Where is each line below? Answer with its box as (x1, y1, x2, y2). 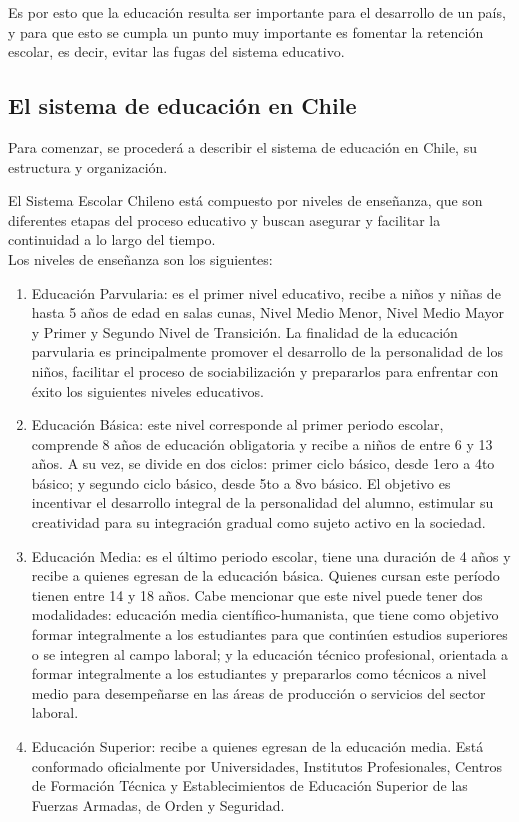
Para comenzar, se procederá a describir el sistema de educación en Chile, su (8, 136, 477, 157)
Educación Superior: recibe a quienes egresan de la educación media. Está (31, 736, 484, 757)
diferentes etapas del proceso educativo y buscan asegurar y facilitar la (8, 209, 441, 230)
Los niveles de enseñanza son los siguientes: (8, 248, 273, 269)
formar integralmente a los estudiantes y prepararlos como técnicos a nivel (31, 663, 487, 684)
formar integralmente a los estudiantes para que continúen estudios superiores (31, 624, 508, 645)
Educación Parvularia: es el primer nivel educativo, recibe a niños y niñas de (31, 282, 501, 303)
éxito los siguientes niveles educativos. (31, 380, 264, 401)
